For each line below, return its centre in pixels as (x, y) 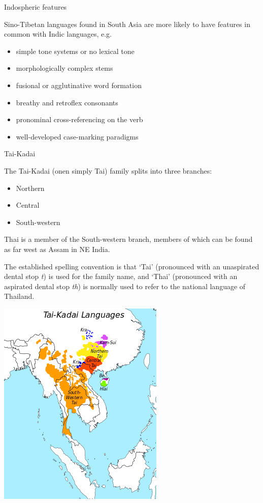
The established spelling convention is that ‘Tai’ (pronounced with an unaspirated (132, 266)
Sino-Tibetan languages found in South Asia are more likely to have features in (127, 24)
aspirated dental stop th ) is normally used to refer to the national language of (125, 286)
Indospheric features (36, 7)
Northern (30, 188)
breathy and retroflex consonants (67, 102)
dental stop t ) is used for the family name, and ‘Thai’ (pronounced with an (121, 276)
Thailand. (19, 296)
